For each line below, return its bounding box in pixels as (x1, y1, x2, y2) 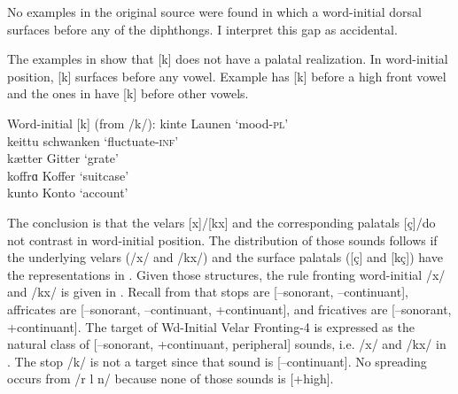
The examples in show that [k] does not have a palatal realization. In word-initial (7, 50, 448, 68)
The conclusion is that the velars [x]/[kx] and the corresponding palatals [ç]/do (7, 212, 436, 231)
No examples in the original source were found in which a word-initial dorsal (7, 3, 422, 20)
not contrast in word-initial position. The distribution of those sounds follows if (7, 230, 438, 249)
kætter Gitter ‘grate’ (7, 149, 119, 167)
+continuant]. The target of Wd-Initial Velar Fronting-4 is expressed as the (7, 317, 415, 336)
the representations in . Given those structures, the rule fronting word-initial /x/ (7, 265, 446, 283)
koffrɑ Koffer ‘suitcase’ (7, 166, 129, 184)
